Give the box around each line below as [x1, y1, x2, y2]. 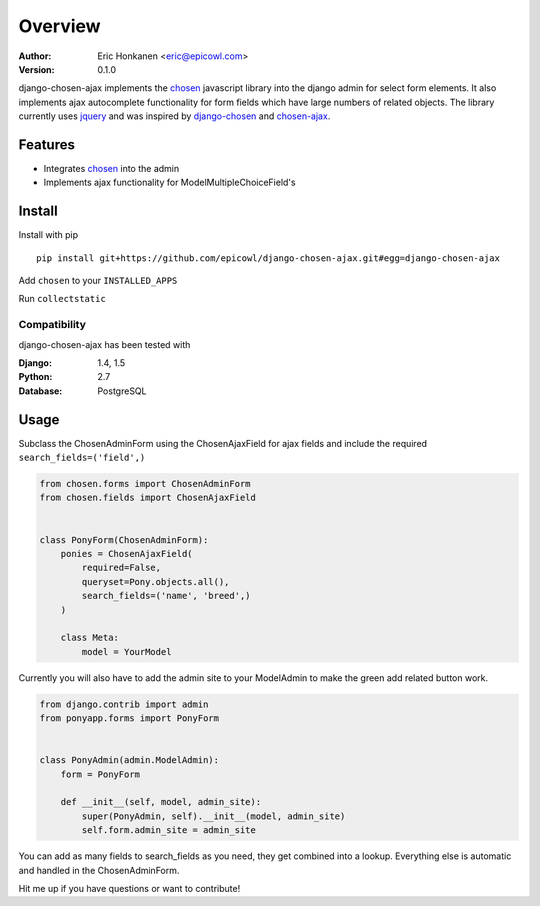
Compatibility [18, 318, 87, 332]
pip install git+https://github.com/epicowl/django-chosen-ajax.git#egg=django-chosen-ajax [36, 252, 500, 264]
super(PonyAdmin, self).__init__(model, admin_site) [81, 810, 346, 822]
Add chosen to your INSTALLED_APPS [18, 275, 178, 287]
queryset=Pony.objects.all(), [81, 576, 230, 587]
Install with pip [18, 229, 79, 241]
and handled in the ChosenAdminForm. [18, 864, 180, 876]
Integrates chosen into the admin [43, 163, 180, 175]
